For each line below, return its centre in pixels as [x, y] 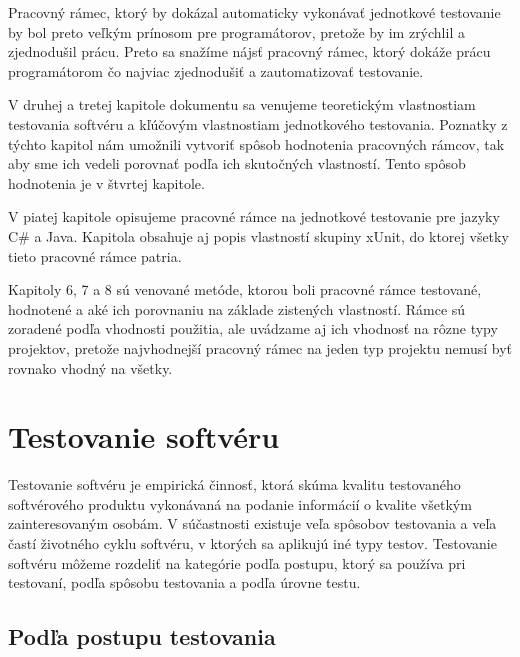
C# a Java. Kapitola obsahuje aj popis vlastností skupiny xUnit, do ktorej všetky [258, 235]
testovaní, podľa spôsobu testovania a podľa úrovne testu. [184, 582]
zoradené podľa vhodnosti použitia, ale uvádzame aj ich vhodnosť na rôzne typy [253, 328]
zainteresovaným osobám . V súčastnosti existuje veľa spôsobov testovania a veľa [252, 523]
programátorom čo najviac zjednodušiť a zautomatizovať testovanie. [216, 70]
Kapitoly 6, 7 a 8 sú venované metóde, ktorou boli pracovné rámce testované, [245, 289]
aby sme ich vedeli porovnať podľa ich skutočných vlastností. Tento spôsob [237, 163]
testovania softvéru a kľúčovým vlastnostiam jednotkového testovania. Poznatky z [258, 123]
